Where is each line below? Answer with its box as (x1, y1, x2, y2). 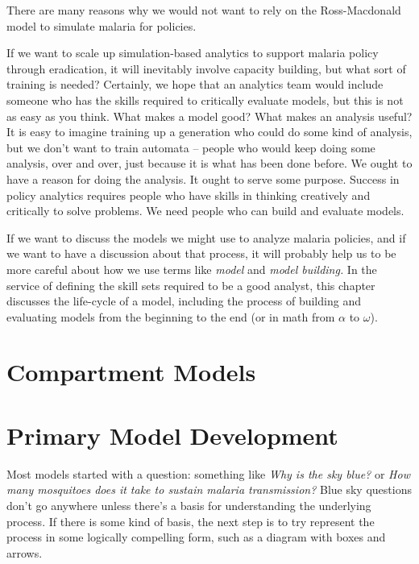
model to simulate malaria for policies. (6, 17, 197, 34)
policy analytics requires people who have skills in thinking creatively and (6, 186, 371, 203)
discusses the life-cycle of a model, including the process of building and (6, 292, 361, 309)
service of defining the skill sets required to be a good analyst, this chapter (6, 276, 375, 293)
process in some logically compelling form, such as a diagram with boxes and (6, 529, 386, 545)
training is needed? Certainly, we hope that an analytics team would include (6, 76, 384, 93)
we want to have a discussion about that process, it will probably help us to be (6, 245, 396, 262)
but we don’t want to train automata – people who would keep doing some (6, 139, 375, 156)
